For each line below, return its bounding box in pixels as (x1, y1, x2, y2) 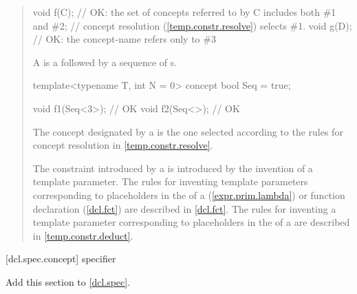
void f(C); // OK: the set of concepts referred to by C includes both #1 (32, 5, 336, 19)
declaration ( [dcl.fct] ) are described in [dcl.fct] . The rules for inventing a (32, 201, 336, 216)
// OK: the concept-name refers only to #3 (32, 32, 216, 46)
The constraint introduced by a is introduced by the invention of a (32, 160, 313, 175)
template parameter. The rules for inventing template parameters (32, 174, 308, 189)
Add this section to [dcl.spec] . (6, 274, 131, 288)
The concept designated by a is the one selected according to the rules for (32, 124, 343, 138)
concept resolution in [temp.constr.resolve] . (32, 138, 213, 152)
